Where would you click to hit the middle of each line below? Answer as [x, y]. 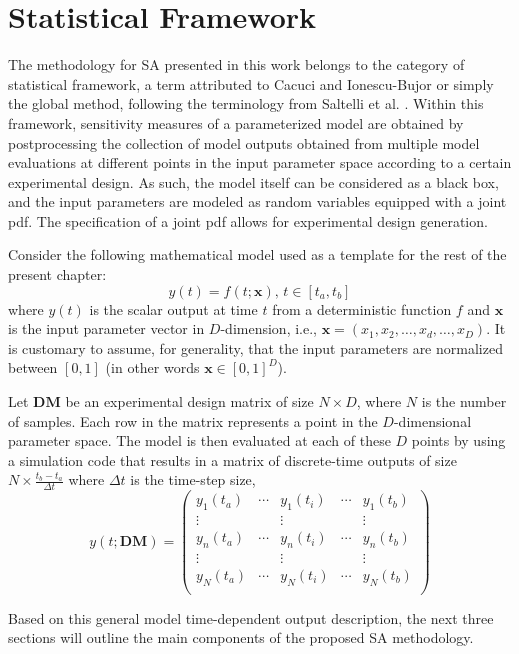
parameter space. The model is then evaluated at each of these [199, 440]
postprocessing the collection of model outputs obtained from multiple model [244, 142]
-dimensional [432, 420]
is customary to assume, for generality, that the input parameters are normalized [255, 347]
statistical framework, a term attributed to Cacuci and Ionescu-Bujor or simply [251, 83]
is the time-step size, [193, 479]
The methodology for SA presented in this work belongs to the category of [236, 64]
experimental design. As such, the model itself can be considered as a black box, [253, 181]
